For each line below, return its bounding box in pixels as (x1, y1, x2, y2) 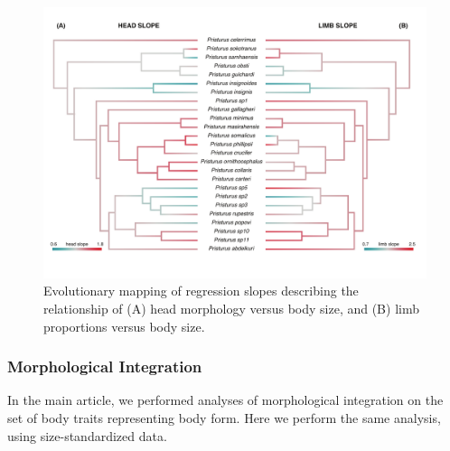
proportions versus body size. (43, 316, 205, 335)
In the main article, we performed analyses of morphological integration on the (7, 390, 444, 409)
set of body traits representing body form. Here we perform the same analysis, (7, 408, 441, 427)
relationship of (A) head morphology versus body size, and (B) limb (43, 298, 419, 317)
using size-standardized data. (7, 426, 167, 445)
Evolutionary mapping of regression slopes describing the (43, 281, 359, 300)
